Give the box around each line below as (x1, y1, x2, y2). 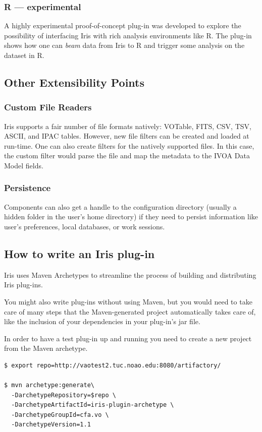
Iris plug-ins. (4, 279, 43, 290)
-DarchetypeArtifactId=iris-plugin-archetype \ (11, 401, 174, 409)
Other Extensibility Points (4, 74, 145, 90)
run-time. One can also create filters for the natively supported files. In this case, (4, 140, 254, 151)
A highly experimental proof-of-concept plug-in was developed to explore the (4, 20, 241, 31)
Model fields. (4, 160, 43, 170)
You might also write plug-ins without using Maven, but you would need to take (4, 296, 252, 306)
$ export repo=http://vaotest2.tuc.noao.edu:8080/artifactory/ (4, 361, 221, 369)
